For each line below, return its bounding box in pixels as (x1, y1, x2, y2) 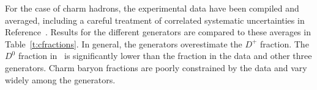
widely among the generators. (5, 73, 116, 86)
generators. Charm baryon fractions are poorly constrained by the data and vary (5, 61, 307, 74)
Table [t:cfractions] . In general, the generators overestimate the (5, 37, 242, 50)
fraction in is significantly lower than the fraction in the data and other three (18, 49, 312, 62)
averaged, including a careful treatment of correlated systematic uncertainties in (5, 13, 305, 26)
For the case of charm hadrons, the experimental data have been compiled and (5, 2, 299, 14)
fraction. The (260, 37, 309, 50)
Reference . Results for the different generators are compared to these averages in (5, 26, 311, 38)
